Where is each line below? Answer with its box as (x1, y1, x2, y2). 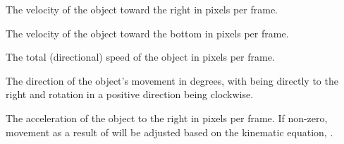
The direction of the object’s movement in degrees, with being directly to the (6, 73, 338, 88)
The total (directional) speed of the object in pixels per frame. (6, 49, 275, 64)
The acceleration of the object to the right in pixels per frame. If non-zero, (6, 110, 328, 125)
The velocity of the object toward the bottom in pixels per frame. (6, 25, 289, 40)
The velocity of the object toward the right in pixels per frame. (6, 2, 278, 16)
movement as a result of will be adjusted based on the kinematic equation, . (6, 124, 333, 139)
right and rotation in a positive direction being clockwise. (6, 87, 254, 102)
